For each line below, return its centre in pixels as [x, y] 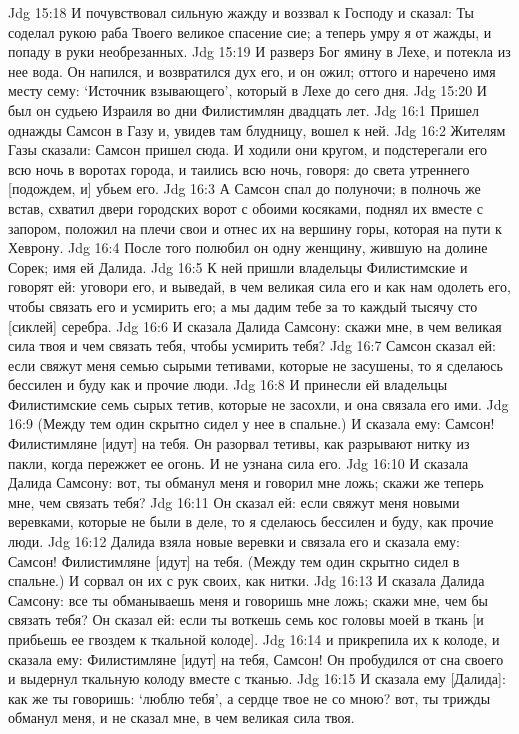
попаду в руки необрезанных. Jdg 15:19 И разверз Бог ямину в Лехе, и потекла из [259, 51]
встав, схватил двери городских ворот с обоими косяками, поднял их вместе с [245, 207]
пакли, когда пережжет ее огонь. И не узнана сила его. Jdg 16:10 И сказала [238, 462]
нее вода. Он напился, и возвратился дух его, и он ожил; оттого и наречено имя [252, 70]
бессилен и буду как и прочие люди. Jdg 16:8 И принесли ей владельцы [228, 384]
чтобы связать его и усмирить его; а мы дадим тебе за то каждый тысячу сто [243, 305]
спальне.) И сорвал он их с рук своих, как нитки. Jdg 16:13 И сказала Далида [246, 580]
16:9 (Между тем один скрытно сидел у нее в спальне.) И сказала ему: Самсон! [251, 423]
